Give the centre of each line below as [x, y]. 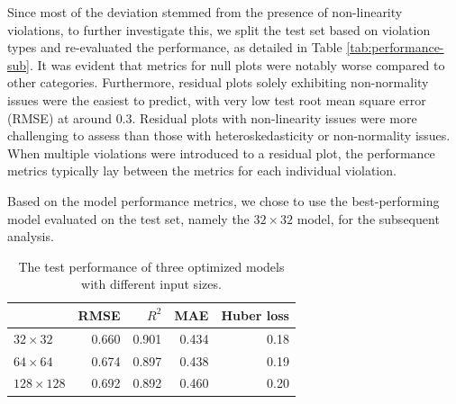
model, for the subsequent [368, 218]
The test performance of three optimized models [151, 266]
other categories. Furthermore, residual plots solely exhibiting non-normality [218, 82]
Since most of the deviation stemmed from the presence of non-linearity [205, 12]
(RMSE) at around [59, 117]
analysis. [31, 236]
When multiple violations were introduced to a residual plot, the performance [221, 153]
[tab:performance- [395, 47]
